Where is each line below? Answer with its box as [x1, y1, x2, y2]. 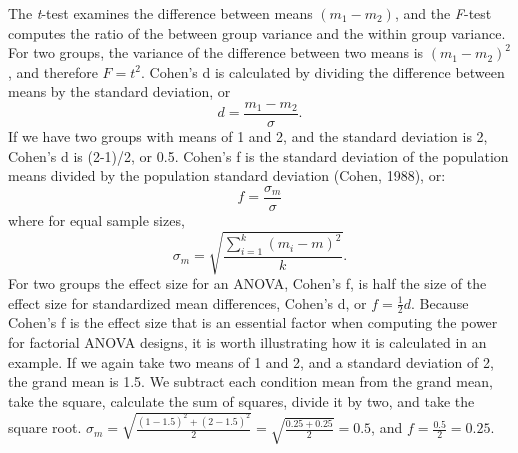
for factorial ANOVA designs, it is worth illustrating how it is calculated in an [8, 332, 487, 353]
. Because [410, 292, 469, 313]
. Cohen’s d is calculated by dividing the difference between [141, 61, 505, 82]
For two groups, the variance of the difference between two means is [8, 42, 424, 63]
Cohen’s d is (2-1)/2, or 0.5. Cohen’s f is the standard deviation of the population [8, 145, 509, 166]
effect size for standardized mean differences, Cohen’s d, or [8, 292, 367, 313]
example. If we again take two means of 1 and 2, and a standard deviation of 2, [8, 351, 494, 372]
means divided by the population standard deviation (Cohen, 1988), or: [8, 165, 446, 186]
